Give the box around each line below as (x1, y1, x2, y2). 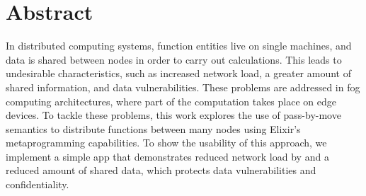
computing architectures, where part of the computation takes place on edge (6, 93, 336, 108)
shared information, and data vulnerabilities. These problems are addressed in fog (6, 79, 360, 94)
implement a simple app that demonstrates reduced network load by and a (6, 149, 329, 163)
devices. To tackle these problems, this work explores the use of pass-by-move (6, 108, 341, 122)
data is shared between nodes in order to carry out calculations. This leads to (6, 52, 342, 67)
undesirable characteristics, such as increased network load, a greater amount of (6, 66, 351, 81)
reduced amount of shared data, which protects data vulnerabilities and (6, 163, 316, 178)
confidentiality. (6, 177, 69, 192)
